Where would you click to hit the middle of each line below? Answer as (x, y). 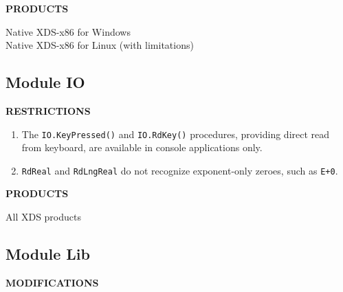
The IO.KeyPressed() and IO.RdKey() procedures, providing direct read (176, 134)
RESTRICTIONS (48, 110)
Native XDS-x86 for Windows (68, 31)
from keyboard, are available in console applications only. (142, 147)
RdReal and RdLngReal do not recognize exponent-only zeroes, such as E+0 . (180, 170)
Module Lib (48, 254)
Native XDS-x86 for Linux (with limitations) (100, 45)
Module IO (45, 82)
